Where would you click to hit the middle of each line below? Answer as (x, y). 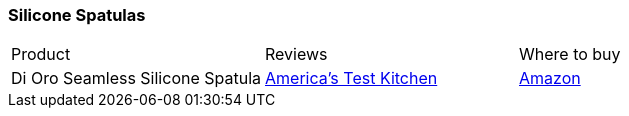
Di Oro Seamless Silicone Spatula (136, 78)
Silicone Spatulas (77, 15)
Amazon (550, 78)
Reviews (296, 54)
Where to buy (570, 54)
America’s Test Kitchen (351, 78)
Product (41, 54)
